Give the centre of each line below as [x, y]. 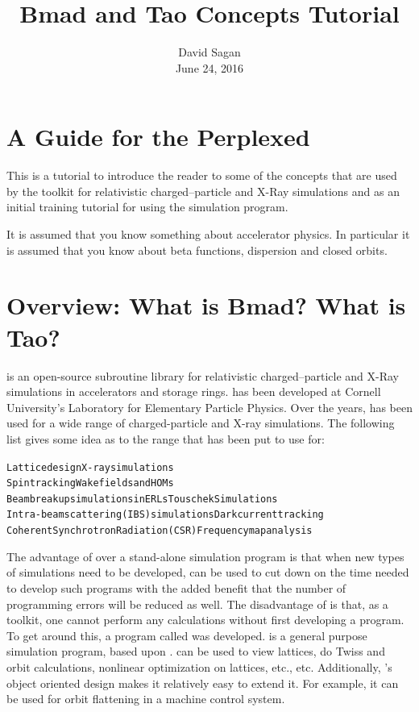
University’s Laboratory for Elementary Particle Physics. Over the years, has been [209, 407]
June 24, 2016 [209, 67]
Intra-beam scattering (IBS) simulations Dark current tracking [165, 515]
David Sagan [209, 52]
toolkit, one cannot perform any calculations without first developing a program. [205, 620]
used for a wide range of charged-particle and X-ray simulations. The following [201, 423]
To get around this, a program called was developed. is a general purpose [187, 635]
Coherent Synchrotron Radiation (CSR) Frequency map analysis [160, 531]
